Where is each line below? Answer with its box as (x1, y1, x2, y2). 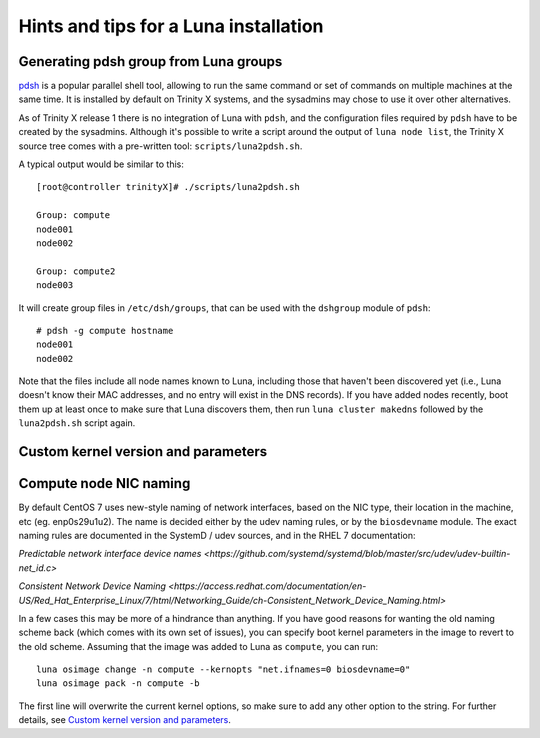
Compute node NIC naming (18, 475, 191, 492)
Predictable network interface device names (18, 548, 202, 560)
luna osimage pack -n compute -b (36, 678, 200, 689)
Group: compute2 (36, 265, 116, 277)
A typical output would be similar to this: (18, 158, 185, 170)
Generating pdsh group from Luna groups (18, 53, 283, 70)
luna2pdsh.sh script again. (18, 417, 136, 429)
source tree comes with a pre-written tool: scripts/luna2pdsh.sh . (18, 140, 303, 152)
